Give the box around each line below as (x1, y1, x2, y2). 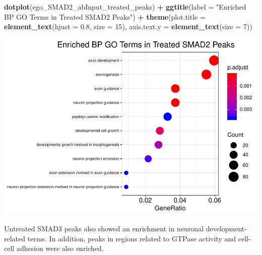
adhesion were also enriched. (16, 243, 104, 253)
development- (206, 223, 247, 234)
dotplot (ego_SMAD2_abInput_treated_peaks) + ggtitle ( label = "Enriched (4, 2, 246, 12)
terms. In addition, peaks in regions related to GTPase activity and (27, 233, 236, 243)
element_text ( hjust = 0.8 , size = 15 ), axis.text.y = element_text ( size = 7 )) (4, 21, 252, 32)
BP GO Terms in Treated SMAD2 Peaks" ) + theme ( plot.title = (4, 11, 206, 22)
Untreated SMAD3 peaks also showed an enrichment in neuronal (4, 223, 204, 234)
